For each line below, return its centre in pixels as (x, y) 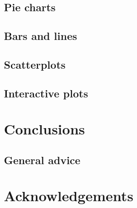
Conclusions (44, 129)
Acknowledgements (69, 196)
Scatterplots (35, 64)
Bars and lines (41, 36)
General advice (42, 160)
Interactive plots (46, 93)
